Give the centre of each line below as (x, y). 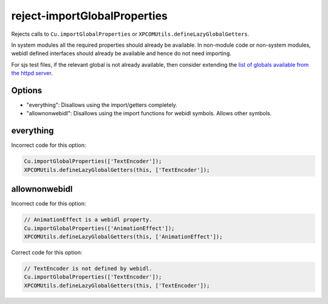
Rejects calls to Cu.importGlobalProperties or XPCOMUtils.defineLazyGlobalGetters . (130, 34)
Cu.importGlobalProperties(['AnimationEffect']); (99, 228)
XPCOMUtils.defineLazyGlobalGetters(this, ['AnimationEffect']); (123, 236)
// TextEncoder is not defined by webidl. (88, 268)
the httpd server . (32, 73)
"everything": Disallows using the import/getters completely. (102, 105)
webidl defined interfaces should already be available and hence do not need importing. (121, 53)
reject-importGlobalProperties (90, 16)
